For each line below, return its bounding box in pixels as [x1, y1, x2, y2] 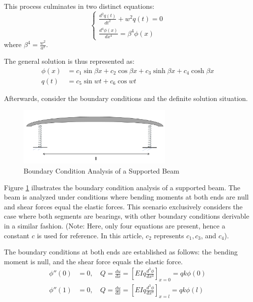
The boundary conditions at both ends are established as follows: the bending [4, 247, 238, 257]
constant [4, 230, 29, 240]
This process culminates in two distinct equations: [4, 1, 155, 11]
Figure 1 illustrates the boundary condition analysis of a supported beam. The [4, 182, 241, 192]
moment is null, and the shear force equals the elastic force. [4, 256, 183, 266]
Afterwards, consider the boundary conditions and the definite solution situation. [4, 93, 248, 103]
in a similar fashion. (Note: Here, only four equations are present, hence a [4, 220, 225, 230]
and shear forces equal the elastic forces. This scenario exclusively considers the [4, 201, 243, 211]
